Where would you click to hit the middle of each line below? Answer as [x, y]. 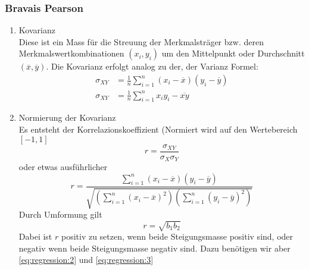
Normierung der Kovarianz [67, 117]
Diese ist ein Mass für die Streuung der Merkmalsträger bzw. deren [141, 41]
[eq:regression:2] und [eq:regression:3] [86, 260]
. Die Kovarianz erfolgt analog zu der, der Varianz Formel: [152, 66]
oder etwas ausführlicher [63, 167]
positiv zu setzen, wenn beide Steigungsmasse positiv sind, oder [177, 236]
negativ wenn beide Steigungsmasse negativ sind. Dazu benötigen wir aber [154, 248]
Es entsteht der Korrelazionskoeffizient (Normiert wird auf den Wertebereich [158, 129]
